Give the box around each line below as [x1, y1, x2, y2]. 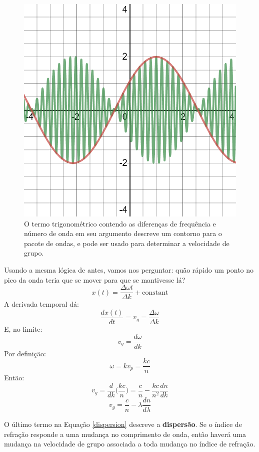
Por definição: [4, 348, 46, 358]
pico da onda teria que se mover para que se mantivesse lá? [4, 274, 185, 285]
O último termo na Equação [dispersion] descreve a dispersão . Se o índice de [4, 418, 242, 429]
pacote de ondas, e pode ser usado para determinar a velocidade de [24, 238, 229, 248]
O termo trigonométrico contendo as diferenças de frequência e [24, 218, 216, 229]
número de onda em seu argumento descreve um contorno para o [24, 228, 222, 239]
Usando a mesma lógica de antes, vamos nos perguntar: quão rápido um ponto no [4, 264, 254, 275]
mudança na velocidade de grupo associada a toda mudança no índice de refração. [4, 438, 255, 449]
